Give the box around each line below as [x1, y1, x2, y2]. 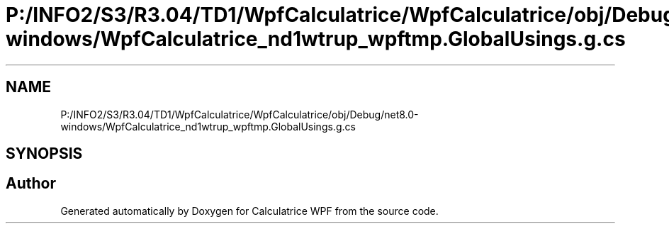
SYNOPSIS [6, 145, 83, 163]
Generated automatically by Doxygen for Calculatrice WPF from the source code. [60, 204, 439, 217]
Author [6, 174, 56, 193]
